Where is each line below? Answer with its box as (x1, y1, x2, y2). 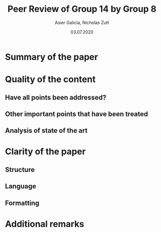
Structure (5, 165, 35, 174)
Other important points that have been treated (5, 110, 148, 118)
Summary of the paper (5, 51, 99, 62)
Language (5, 182, 37, 190)
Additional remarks (5, 218, 84, 230)
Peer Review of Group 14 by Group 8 (7, 3, 157, 15)
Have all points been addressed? (5, 93, 106, 101)
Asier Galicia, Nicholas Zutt (55, 20, 109, 25)
